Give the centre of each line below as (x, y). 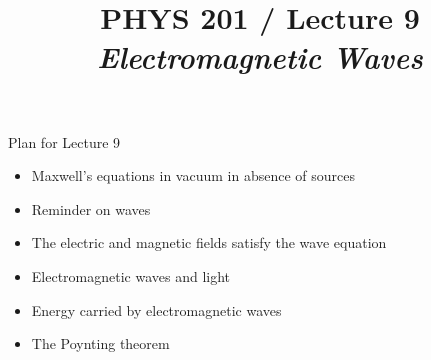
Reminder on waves (91, 208)
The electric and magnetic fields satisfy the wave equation (209, 242)
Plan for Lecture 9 (64, 141)
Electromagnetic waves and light (131, 275)
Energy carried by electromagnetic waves (156, 309)
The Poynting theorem (100, 343)
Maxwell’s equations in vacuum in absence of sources (193, 175)
